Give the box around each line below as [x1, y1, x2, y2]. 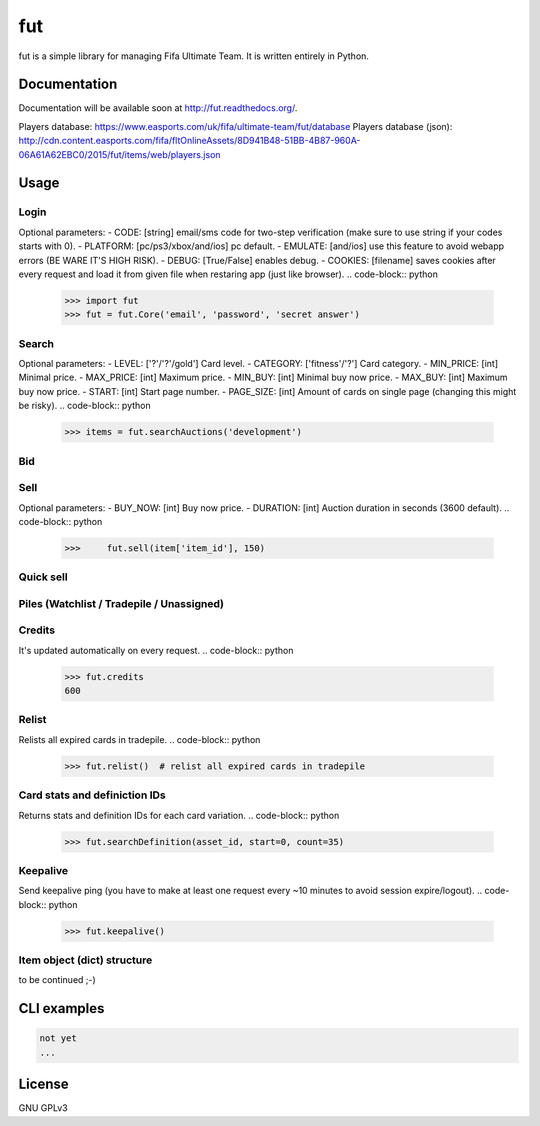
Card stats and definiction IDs [18, 788, 167, 802]
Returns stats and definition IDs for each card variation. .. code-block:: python [18, 809, 340, 821]
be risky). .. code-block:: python [18, 400, 151, 412]
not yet [39, 1033, 77, 1044]
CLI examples [18, 1000, 105, 1017]
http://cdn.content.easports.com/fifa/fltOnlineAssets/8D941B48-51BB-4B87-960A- [18, 135, 361, 147]
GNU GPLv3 [18, 1102, 69, 1114]
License [18, 1076, 69, 1093]
